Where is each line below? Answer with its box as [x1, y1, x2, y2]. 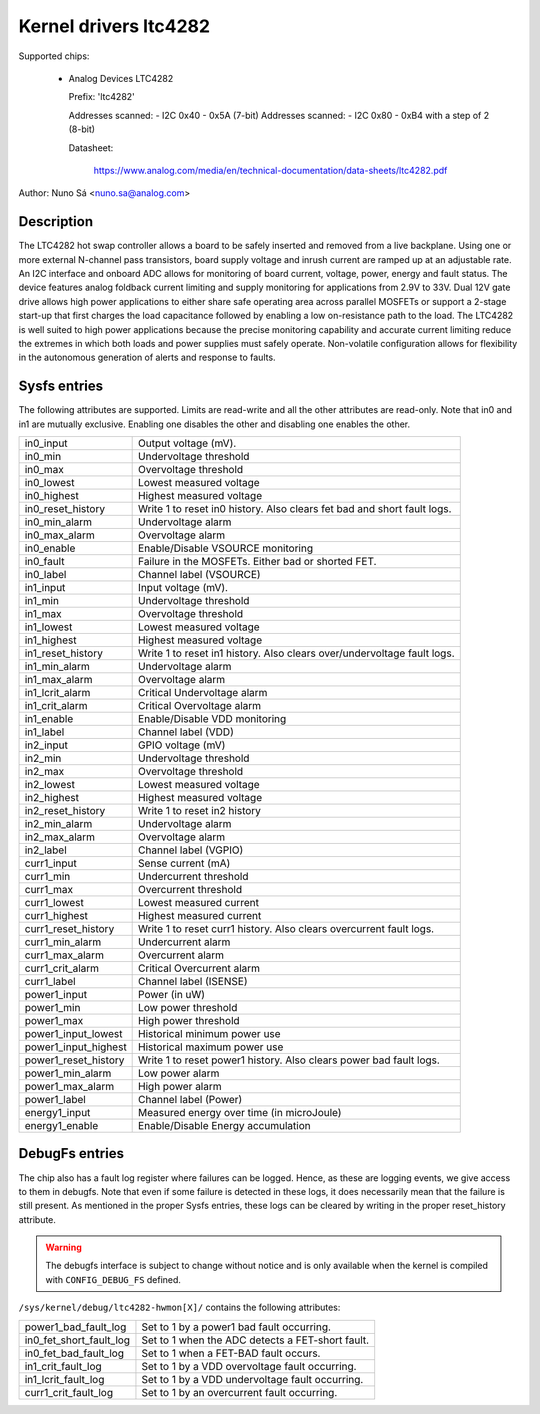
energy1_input [24, 1106, 91, 1119]
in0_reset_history [24, 502, 105, 515]
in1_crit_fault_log [24, 1359, 102, 1373]
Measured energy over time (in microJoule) [138, 1106, 342, 1119]
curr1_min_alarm [24, 935, 102, 949]
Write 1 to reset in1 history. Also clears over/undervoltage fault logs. [138, 646, 455, 660]
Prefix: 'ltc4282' [68, 91, 135, 103]
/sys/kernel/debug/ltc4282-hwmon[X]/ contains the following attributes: [18, 1301, 341, 1314]
